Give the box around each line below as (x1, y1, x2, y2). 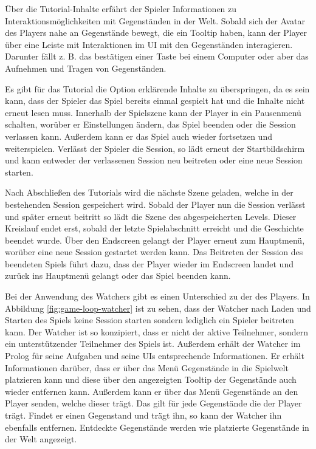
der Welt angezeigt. (5, 433, 77, 445)
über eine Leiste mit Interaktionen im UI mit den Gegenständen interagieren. (5, 38, 293, 50)
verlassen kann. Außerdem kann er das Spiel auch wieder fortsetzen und (5, 129, 272, 142)
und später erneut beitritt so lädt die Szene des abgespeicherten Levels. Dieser (5, 210, 297, 222)
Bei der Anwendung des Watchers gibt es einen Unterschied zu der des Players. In (5, 290, 310, 303)
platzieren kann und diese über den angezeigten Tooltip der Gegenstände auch (5, 373, 297, 386)
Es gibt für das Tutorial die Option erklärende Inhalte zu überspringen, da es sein (5, 82, 310, 95)
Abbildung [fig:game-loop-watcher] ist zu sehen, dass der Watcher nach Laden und (5, 301, 311, 314)
